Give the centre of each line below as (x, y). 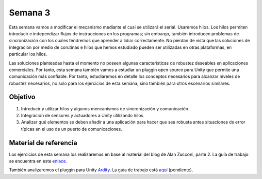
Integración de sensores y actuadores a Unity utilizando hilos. (83, 115)
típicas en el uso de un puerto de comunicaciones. (72, 129)
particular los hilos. (28, 54)
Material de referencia (43, 143)
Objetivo (22, 97)
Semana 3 (30, 13)
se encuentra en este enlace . (38, 161)
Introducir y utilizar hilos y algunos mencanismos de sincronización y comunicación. (105, 108)
